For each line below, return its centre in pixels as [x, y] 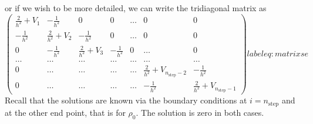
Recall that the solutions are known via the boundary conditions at [126, 100]
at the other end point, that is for [65, 112]
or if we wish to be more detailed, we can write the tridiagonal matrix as [136, 8]
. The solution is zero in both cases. [200, 112]
